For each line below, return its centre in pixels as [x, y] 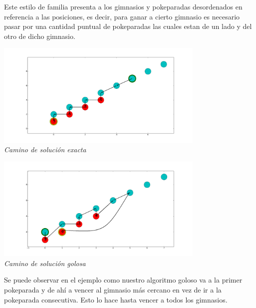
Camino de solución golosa [45, 263]
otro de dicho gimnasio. [40, 36]
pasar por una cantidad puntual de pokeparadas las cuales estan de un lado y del [128, 26]
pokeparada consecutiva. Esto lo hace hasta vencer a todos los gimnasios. [116, 299]
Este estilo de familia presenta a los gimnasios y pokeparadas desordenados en [123, 6]
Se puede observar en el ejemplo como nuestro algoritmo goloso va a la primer [123, 280]
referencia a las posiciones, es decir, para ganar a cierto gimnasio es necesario [122, 16]
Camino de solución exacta [45, 150]
